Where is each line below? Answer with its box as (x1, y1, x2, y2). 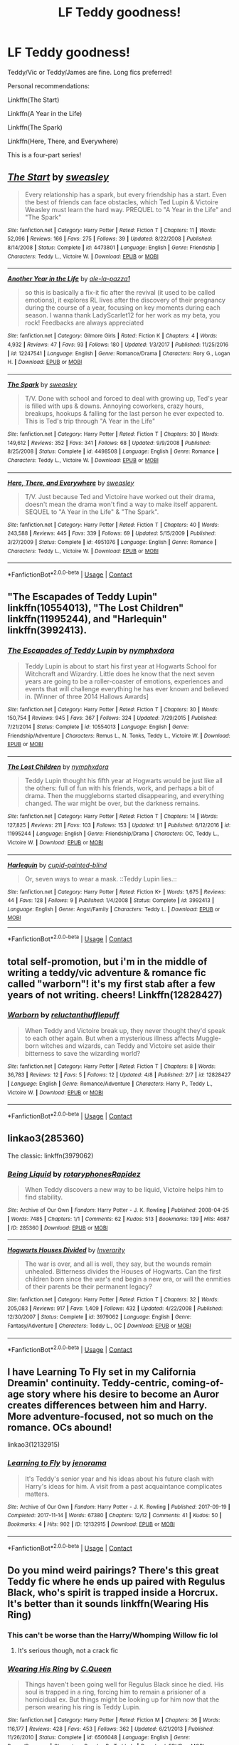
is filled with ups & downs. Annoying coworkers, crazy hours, (24, 402, 204, 410)
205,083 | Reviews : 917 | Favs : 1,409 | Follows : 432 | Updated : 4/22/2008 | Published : (7, 1304, 223, 1312)
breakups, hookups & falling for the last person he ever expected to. (24, 409, 225, 417)
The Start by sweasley (7, 172, 110, 184)
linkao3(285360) (7, 1133, 85, 1145)
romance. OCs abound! (7, 1421, 112, 1433)
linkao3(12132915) (7, 1440, 60, 1449)
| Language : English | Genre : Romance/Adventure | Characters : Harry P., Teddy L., (7, 1080, 213, 1088)
